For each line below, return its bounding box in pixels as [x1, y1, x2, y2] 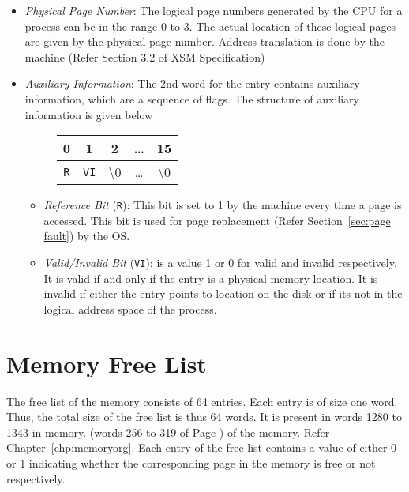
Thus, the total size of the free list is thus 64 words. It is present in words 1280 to [6, 408, 402, 425]
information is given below [24, 106, 153, 122]
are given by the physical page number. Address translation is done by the [24, 33, 385, 50]
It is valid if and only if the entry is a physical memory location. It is [43, 269, 378, 286]
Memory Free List [6, 347, 207, 379]
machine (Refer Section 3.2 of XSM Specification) [24, 48, 265, 65]
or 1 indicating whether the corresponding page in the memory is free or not [6, 454, 376, 471]
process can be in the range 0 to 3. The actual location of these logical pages [24, 17, 396, 34]
